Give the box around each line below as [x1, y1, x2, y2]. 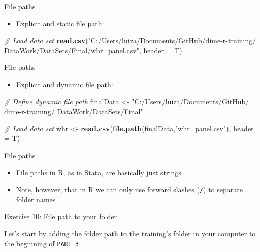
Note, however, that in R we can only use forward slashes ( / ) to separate [16, 184, 243, 195]
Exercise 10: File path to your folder [4, 211, 117, 222]
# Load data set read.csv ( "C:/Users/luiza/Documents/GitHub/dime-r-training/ [4, 35, 256, 46]
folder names [16, 194, 56, 204]
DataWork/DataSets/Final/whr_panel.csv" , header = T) [4, 45, 182, 55]
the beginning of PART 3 [4, 238, 79, 248]
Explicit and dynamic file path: [16, 79, 113, 89]
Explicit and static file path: [16, 18, 104, 28]
